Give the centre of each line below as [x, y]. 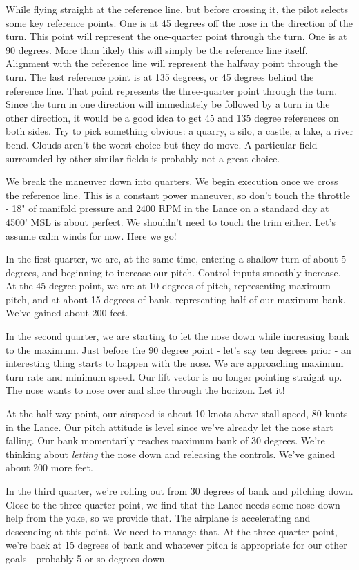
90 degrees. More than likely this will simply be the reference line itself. [157, 49]
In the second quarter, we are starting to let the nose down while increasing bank [177, 336]
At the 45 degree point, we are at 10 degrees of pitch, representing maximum [168, 286]
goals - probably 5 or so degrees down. [87, 558]
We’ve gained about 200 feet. [67, 313]
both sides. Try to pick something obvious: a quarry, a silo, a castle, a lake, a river [179, 131]
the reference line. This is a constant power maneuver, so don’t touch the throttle [178, 194]
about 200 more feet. [49, 467]
